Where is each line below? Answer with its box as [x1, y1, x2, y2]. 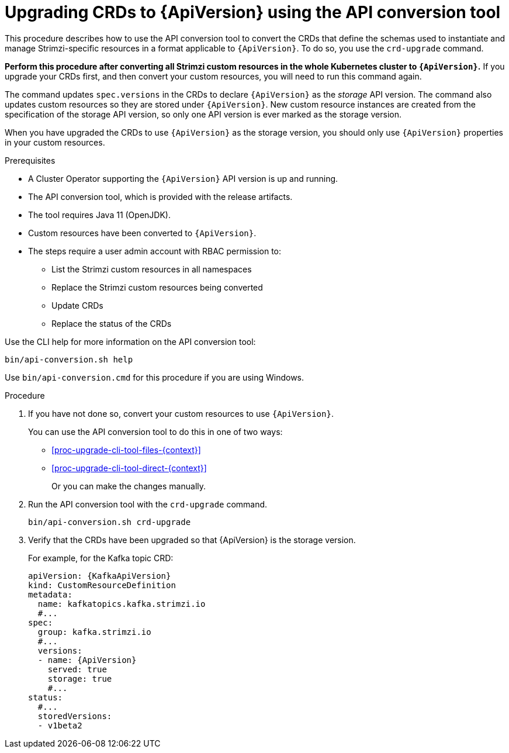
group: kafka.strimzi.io [37, 627, 151, 637]
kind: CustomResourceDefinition [28, 580, 176, 590]
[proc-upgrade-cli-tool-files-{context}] [51, 444, 201, 455]
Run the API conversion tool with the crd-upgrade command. [28, 499, 268, 509]
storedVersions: [37, 711, 112, 721]
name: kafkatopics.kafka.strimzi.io [37, 599, 206, 609]
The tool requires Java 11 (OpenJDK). [28, 209, 171, 220]
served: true [47, 664, 107, 674]
